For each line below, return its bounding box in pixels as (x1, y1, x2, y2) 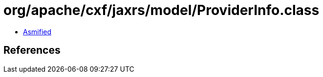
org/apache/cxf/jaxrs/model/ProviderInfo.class (3, 2, 320, 18)
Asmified (23, 27, 52, 36)
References (3, 44, 61, 57)
